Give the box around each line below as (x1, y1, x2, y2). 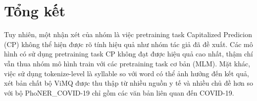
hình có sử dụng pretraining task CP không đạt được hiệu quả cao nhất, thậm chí (4, 49, 253, 59)
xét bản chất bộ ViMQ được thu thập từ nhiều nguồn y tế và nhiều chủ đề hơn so (4, 78, 253, 88)
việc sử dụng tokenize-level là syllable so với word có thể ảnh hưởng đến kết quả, (4, 68, 249, 78)
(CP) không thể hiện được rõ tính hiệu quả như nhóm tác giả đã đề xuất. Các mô (4, 39, 253, 49)
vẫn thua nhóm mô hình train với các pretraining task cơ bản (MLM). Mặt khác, (4, 58, 251, 68)
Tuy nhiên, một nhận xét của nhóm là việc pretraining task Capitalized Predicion (4, 29, 252, 40)
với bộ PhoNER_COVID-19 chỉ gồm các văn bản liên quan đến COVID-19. (4, 87, 234, 98)
